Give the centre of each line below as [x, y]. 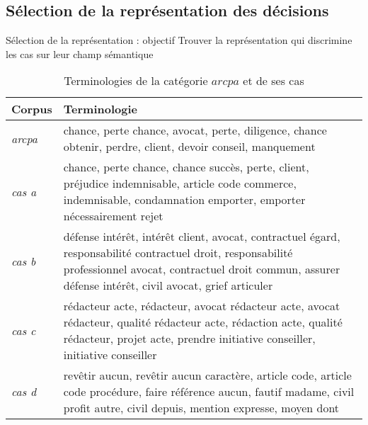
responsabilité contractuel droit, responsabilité [178, 253]
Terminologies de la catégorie [136, 81]
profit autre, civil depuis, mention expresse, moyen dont [201, 408]
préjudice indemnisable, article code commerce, [180, 183]
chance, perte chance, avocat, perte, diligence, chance [195, 130]
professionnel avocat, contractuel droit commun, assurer [202, 269]
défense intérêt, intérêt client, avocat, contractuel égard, [202, 237]
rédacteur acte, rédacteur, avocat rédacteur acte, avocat [202, 306]
